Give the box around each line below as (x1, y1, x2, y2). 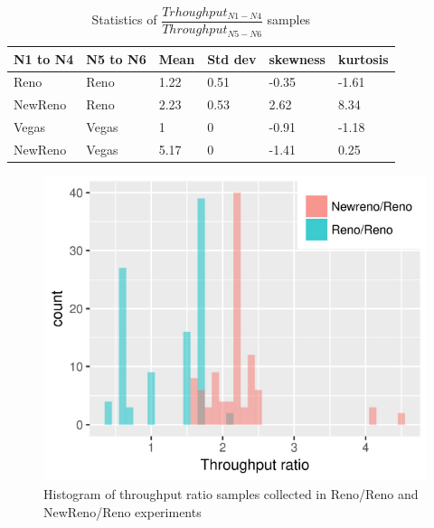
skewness (269, 49, 325, 68)
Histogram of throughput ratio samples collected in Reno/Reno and (43, 485, 419, 504)
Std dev (207, 49, 257, 68)
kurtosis (337, 49, 389, 68)
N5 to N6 (86, 49, 146, 68)
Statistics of (91, 10, 157, 29)
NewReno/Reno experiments (43, 502, 202, 521)
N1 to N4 (14, 49, 74, 68)
